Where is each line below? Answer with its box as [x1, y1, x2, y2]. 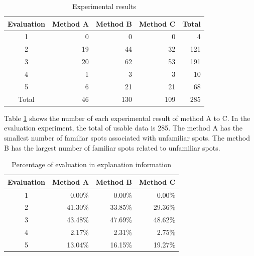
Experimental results [72, 1, 136, 11]
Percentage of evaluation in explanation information [12, 159, 171, 170]
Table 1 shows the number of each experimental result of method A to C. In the [4, 112, 250, 123]
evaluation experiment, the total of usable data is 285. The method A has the [4, 122, 243, 133]
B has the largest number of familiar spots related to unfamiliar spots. [4, 142, 220, 153]
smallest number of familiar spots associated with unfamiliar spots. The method [4, 132, 250, 143]
